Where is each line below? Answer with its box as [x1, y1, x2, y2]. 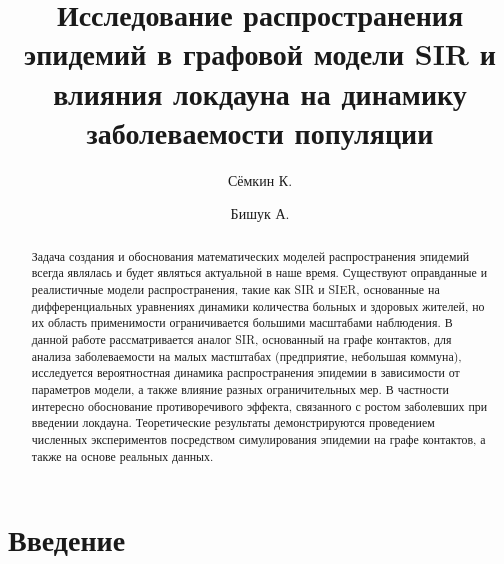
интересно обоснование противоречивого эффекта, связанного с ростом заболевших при [31, 397, 488, 414]
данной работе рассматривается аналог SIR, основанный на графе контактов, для [31, 330, 452, 347]
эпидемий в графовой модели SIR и [24, 33, 496, 74]
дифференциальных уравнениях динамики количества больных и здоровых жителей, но [31, 297, 485, 314]
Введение [8, 519, 126, 560]
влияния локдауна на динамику [53, 72, 467, 113]
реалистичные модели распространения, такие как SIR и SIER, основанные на [31, 280, 440, 297]
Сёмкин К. [227, 169, 293, 190]
